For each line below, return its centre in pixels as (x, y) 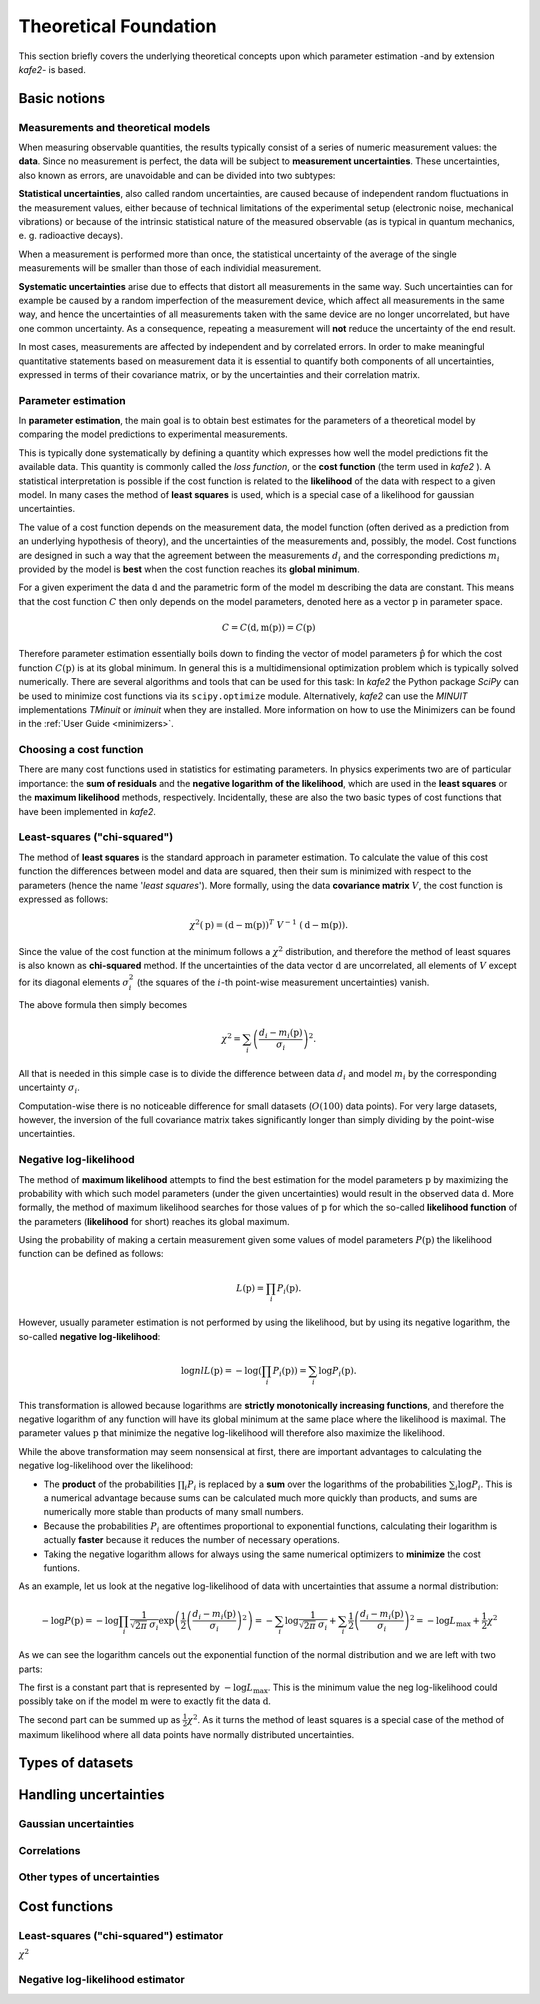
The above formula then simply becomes (103, 1004)
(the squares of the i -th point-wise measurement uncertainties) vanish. (283, 982)
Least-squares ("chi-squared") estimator (121, 1936)
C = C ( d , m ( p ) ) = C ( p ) (268, 627)
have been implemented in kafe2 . (87, 811)
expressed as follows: (63, 899)
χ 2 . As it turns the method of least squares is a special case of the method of (345, 1719)
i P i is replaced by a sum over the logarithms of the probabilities (315, 1485)
